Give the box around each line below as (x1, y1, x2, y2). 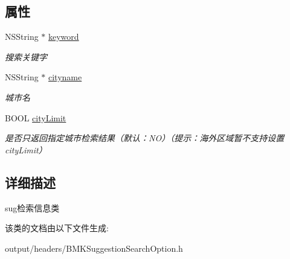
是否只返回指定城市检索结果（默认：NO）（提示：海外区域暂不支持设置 (5, 132, 285, 144)
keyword (48, 30, 79, 43)
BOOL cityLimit (5, 111, 66, 124)
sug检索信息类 (5, 201, 60, 214)
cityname (48, 71, 82, 83)
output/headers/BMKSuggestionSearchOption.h (5, 241, 183, 254)
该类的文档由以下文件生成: (5, 222, 109, 234)
